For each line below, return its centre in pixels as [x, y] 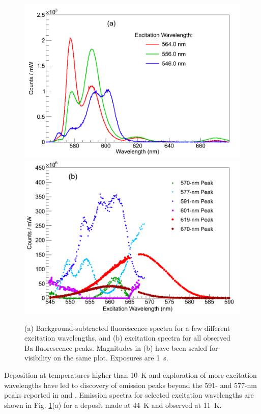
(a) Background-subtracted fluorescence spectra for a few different [127, 328]
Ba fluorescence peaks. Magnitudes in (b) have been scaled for [121, 347]
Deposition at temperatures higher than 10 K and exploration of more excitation [130, 374]
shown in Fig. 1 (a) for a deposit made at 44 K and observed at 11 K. [113, 405]
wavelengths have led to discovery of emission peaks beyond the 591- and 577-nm [130, 385]
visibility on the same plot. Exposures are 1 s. [96, 358]
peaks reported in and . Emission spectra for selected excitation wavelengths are [129, 395]
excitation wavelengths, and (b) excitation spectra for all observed [127, 338]
